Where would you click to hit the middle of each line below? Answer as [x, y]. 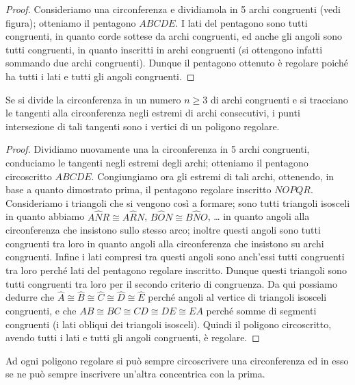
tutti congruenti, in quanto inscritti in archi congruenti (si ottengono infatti [164, 49]
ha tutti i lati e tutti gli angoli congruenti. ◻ [100, 76]
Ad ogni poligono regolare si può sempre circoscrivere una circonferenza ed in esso [177, 360]
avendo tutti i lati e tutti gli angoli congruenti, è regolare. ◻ [133, 337]
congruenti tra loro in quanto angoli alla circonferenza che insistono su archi [165, 243]
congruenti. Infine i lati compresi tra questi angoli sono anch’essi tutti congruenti [175, 257]
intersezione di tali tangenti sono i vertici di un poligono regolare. [143, 126]
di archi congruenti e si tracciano [279, 99]
